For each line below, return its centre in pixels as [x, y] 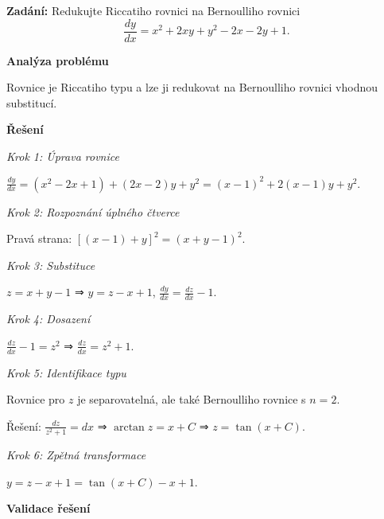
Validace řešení [48, 508]
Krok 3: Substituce [51, 265]
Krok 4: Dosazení [48, 319]
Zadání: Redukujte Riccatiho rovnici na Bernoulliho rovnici [153, 10]
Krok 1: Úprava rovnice [63, 156]
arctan [129, 427]
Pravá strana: [39, 238]
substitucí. [32, 102]
